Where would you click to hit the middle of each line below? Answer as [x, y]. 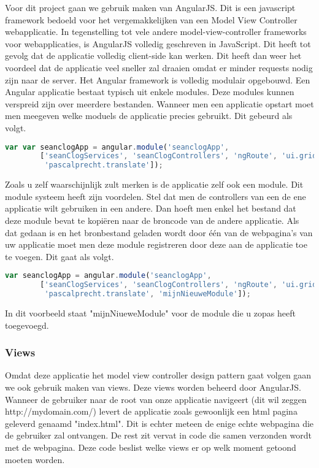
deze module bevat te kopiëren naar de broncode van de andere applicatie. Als [152, 220]
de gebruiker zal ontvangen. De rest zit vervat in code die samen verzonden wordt [158, 435]
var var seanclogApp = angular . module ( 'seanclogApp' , [117, 147]
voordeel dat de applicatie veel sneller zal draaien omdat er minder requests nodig [159, 67]
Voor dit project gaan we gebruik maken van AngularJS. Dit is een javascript [150, 7]
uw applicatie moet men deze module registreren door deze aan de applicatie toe [156, 244]
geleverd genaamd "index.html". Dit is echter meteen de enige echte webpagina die [159, 423]
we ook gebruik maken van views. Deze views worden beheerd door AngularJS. [153, 387]
